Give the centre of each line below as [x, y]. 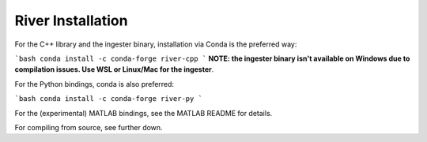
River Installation [71, 21]
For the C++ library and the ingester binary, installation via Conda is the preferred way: [156, 44]
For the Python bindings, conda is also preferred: [94, 84]
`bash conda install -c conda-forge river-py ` [109, 99]
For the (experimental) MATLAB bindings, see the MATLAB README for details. [144, 113]
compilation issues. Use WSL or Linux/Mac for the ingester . [114, 69]
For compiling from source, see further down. [89, 127]
